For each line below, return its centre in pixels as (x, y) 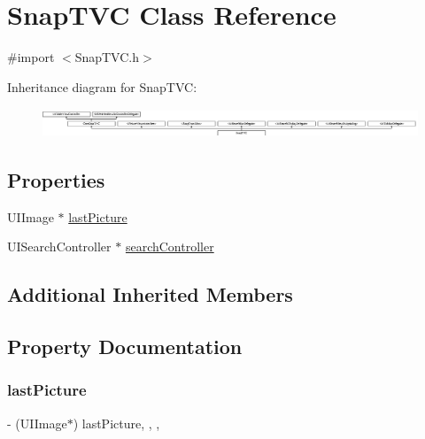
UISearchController (59, 246)
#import (31, 57)
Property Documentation (125, 347)
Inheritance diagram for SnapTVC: (102, 86)
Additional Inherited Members (150, 294)
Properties (56, 179)
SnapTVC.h (107, 57)
